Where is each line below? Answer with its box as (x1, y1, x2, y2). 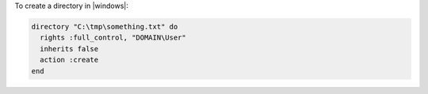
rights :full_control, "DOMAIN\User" (40, 33, 186, 43)
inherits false (40, 44, 99, 53)
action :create (40, 55, 99, 65)
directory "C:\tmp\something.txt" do (31, 22, 178, 31)
